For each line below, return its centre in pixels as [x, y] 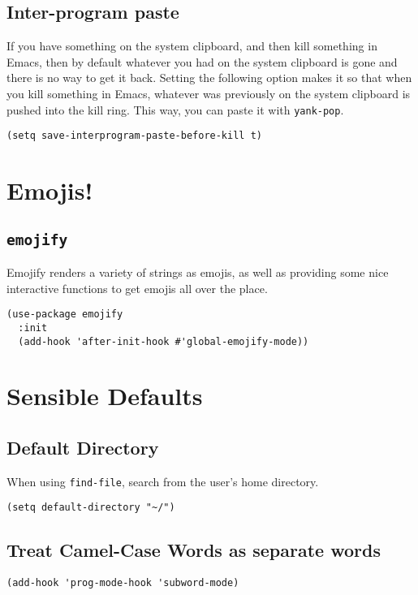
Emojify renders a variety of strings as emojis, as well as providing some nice [198, 272]
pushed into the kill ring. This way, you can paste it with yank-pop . [175, 109]
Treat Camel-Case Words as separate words [194, 550]
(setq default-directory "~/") [91, 508]
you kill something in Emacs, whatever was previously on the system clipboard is [209, 93]
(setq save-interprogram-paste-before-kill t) [134, 136]
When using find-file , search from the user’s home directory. [163, 481]
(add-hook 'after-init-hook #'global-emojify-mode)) [164, 341]
